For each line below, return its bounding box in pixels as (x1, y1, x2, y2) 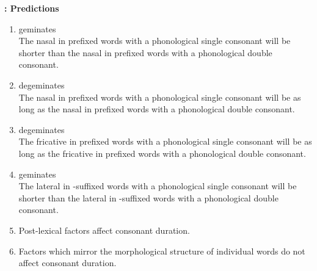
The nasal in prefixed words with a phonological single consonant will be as (18, 90, 301, 103)
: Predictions (4, 2, 59, 14)
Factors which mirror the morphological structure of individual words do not (18, 244, 305, 257)
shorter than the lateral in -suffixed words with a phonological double (18, 191, 279, 204)
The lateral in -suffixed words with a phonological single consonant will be (18, 179, 297, 192)
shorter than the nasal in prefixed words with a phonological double (18, 46, 272, 59)
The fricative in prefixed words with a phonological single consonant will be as (18, 135, 312, 148)
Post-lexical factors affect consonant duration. (18, 223, 190, 236)
